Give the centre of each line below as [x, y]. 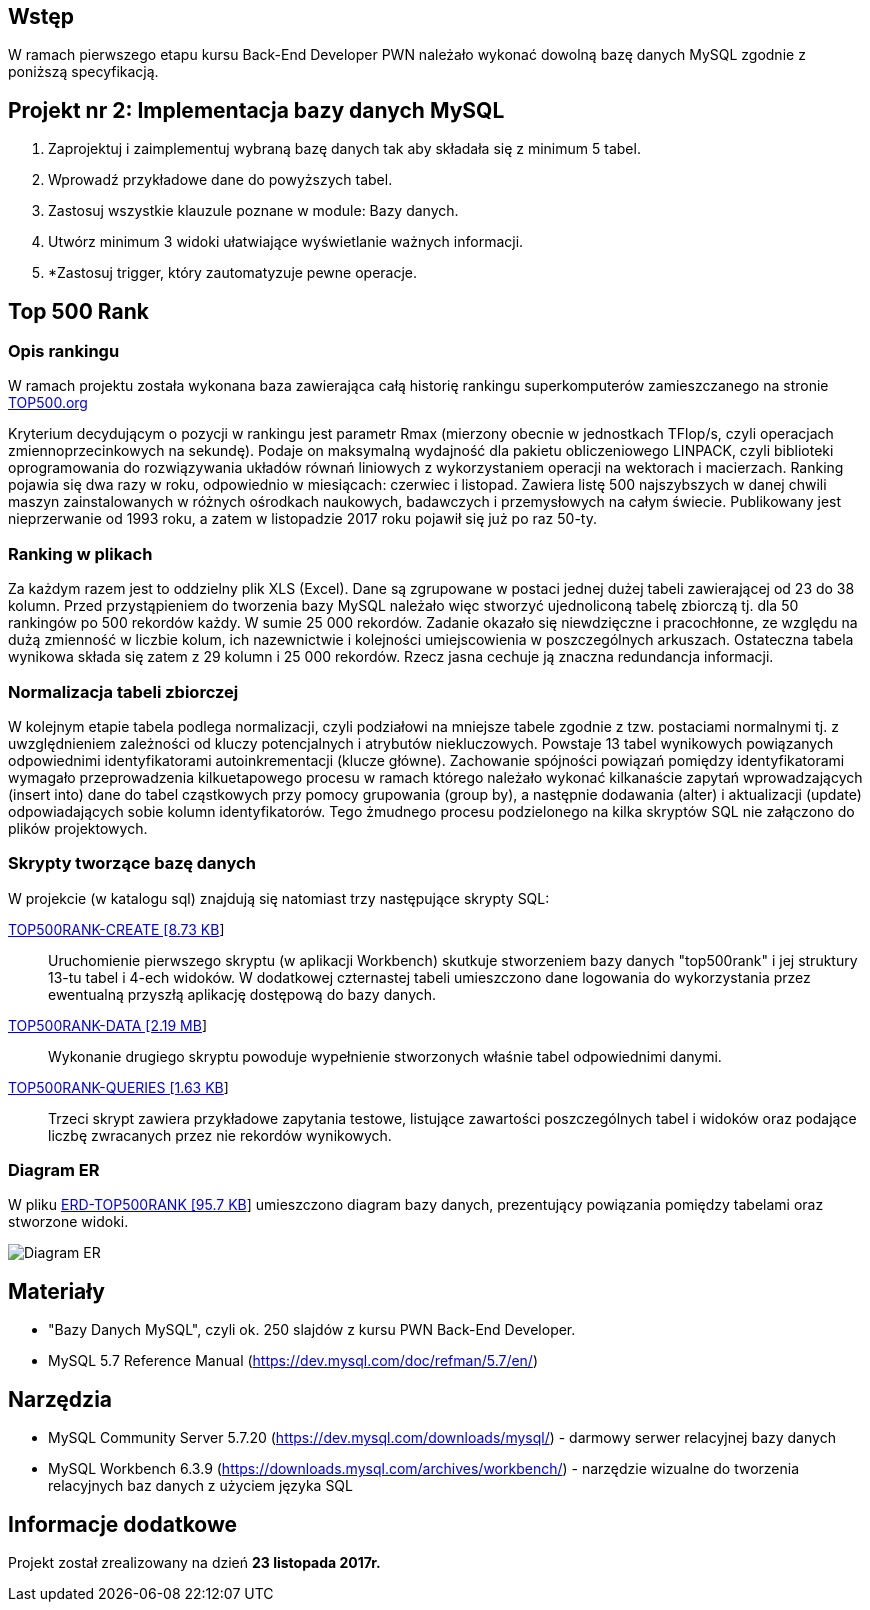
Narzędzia [60, 1399]
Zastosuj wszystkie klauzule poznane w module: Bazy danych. [253, 211]
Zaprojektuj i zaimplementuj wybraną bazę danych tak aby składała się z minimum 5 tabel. [344, 149]
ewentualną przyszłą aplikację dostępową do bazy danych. [242, 994]
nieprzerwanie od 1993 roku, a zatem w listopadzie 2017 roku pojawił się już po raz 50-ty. [302, 519]
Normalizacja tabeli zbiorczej [123, 691]
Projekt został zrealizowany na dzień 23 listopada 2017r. [194, 1563]
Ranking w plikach [80, 553]
